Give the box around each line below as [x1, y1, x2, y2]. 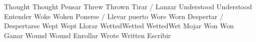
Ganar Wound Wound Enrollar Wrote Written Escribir [4, 30, 171, 40]
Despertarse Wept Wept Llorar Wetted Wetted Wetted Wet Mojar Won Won [4, 21, 234, 31]
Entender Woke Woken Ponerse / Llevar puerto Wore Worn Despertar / [4, 11, 223, 21]
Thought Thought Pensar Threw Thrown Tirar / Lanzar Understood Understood [4, 1, 252, 11]
